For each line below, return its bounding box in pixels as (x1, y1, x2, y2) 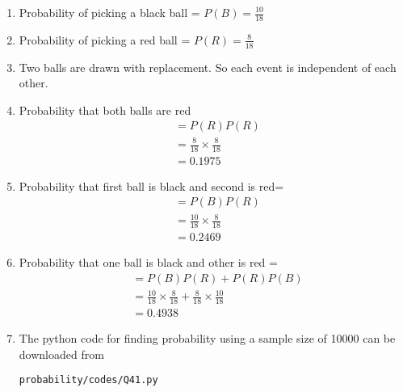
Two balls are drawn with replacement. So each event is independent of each (19, 58, 397, 75)
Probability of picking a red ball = (19, 31, 191, 48)
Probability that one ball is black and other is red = (19, 253, 278, 270)
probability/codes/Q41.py (19, 374, 158, 386)
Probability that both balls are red (19, 101, 191, 118)
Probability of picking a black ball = (19, 4, 200, 20)
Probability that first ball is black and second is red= (19, 177, 284, 194)
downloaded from (19, 345, 104, 362)
